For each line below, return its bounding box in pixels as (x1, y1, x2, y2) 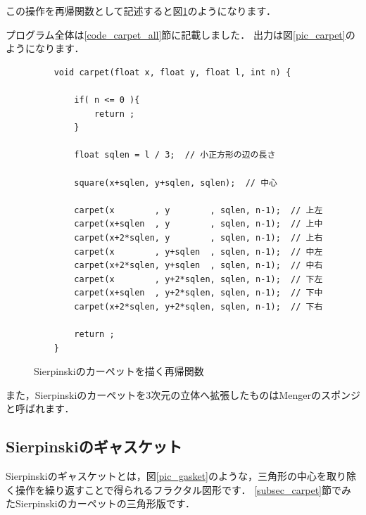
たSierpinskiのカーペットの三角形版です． (6, 496, 196, 511)
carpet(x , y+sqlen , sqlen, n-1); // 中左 (74, 246, 323, 257)
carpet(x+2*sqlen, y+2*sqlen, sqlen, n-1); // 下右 (74, 301, 323, 312)
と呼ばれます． (6, 401, 75, 416)
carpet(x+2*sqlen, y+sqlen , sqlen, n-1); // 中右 (74, 260, 323, 271)
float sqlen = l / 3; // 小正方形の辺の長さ (74, 150, 276, 160)
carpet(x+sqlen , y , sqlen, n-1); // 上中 (74, 219, 323, 229)
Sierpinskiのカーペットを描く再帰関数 (34, 364, 204, 379)
